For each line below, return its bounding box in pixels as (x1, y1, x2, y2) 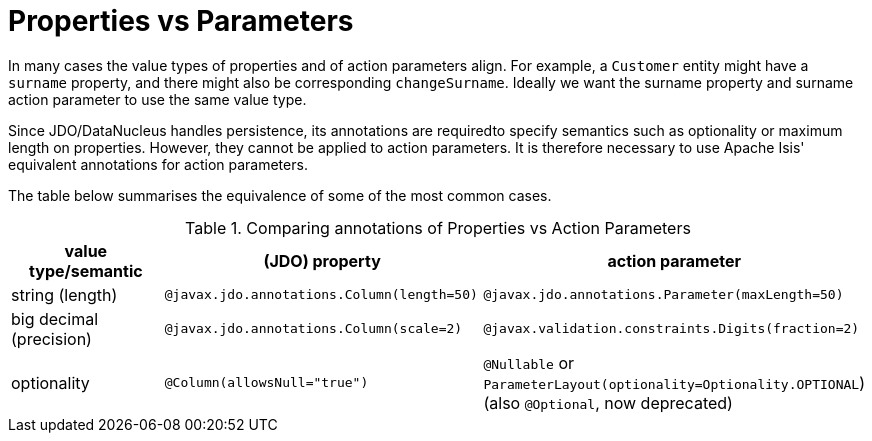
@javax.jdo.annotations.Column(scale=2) (164, 321, 463, 337)
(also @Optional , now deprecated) (483, 392, 733, 413)
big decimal (11, 308, 98, 329)
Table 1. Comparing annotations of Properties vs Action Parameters (185, 217, 691, 238)
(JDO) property (263, 250, 381, 271)
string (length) (11, 284, 118, 305)
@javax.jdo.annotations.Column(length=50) (164, 287, 478, 303)
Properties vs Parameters (8, 4, 354, 38)
